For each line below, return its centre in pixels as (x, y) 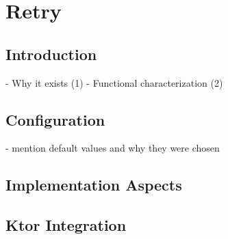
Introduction (51, 54)
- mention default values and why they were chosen (113, 148)
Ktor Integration (66, 225)
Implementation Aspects (94, 185)
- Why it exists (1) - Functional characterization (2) (114, 82)
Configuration (55, 119)
